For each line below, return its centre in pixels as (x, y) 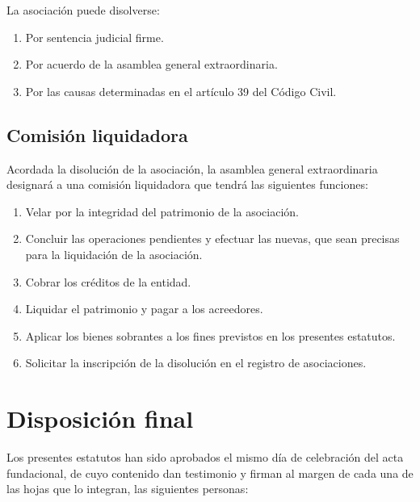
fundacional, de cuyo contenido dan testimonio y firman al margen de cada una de (210, 473)
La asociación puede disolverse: (83, 10)
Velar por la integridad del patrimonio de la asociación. (162, 211)
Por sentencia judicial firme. (94, 37)
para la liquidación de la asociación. (114, 254)
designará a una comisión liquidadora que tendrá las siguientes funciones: (187, 184)
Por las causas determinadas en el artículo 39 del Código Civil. (181, 91)
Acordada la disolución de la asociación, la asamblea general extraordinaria (192, 168)
